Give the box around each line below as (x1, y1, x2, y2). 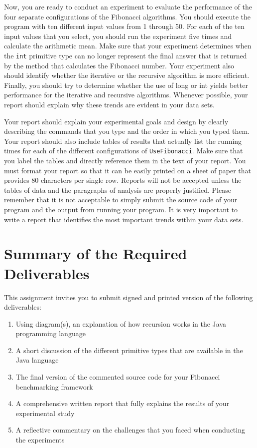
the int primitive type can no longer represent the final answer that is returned (4, 50, 247, 60)
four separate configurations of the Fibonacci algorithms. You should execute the (4, 11, 251, 21)
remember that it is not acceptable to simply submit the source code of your (4, 194, 238, 205)
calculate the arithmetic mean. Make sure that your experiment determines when (4, 40, 252, 51)
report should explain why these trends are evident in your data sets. (4, 99, 215, 109)
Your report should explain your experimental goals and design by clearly (4, 116, 229, 126)
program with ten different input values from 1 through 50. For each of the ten (4, 21, 245, 31)
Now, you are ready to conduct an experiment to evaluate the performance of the (4, 1, 252, 11)
